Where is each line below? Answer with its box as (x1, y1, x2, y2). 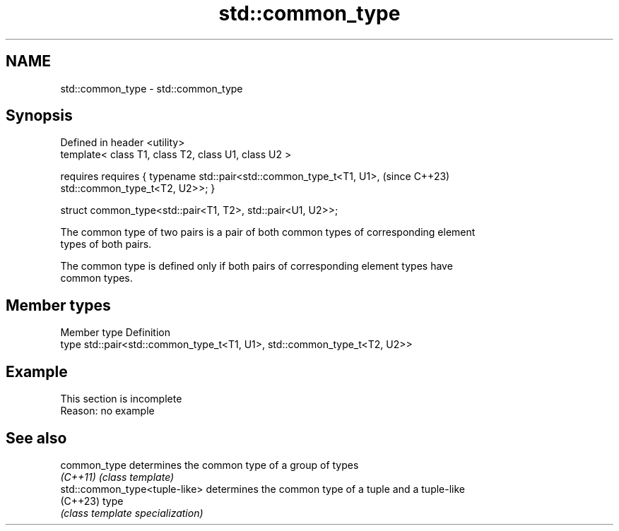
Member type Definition (60, 326, 170, 339)
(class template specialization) (60, 506, 204, 519)
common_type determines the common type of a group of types (60, 458, 359, 471)
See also (6, 429, 67, 447)
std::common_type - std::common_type (60, 82, 243, 95)
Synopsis (6, 107, 73, 125)
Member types (6, 296, 111, 314)
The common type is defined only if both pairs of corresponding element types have (60, 260, 453, 273)
